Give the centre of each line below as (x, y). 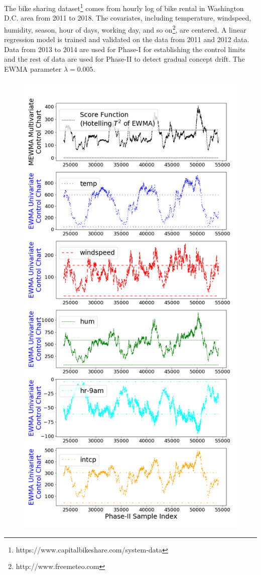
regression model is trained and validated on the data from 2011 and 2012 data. (127, 39)
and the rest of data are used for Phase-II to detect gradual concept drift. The (124, 59)
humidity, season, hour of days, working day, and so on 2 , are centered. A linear (125, 29)
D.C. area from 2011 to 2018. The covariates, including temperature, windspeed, (128, 18)
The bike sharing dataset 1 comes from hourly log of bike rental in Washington (124, 7)
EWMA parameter (33, 68)
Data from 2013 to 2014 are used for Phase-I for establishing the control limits (125, 49)
